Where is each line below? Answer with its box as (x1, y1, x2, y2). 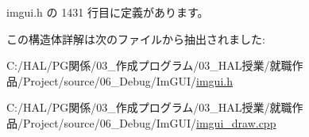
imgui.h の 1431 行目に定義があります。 (6, 4, 209, 20)
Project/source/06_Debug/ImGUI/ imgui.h (22, 72, 233, 89)
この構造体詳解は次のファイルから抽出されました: (6, 30, 265, 47)
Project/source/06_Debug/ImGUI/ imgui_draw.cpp (22, 114, 276, 131)
